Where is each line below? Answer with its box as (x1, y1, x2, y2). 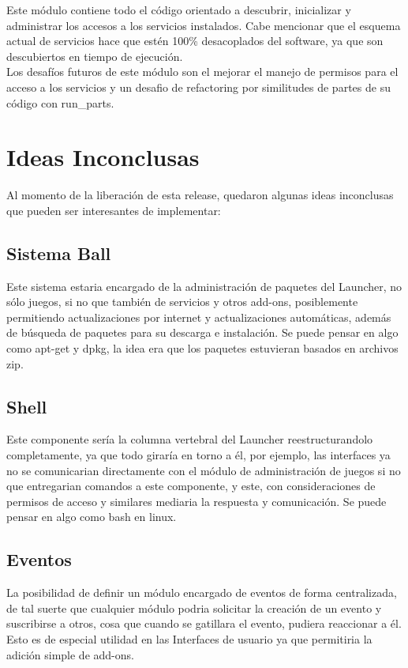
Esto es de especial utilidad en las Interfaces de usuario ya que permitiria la (6, 630, 372, 647)
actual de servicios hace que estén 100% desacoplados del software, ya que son (6, 32, 384, 49)
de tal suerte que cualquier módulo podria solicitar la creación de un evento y (6, 599, 382, 616)
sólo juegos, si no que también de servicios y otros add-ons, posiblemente (6, 293, 358, 310)
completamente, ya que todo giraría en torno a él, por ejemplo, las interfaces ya (6, 447, 391, 463)
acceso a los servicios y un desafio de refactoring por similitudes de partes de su (6, 78, 391, 95)
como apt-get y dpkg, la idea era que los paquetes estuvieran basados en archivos (6, 340, 399, 357)
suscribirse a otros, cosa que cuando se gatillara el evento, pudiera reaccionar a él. (6, 615, 402, 632)
